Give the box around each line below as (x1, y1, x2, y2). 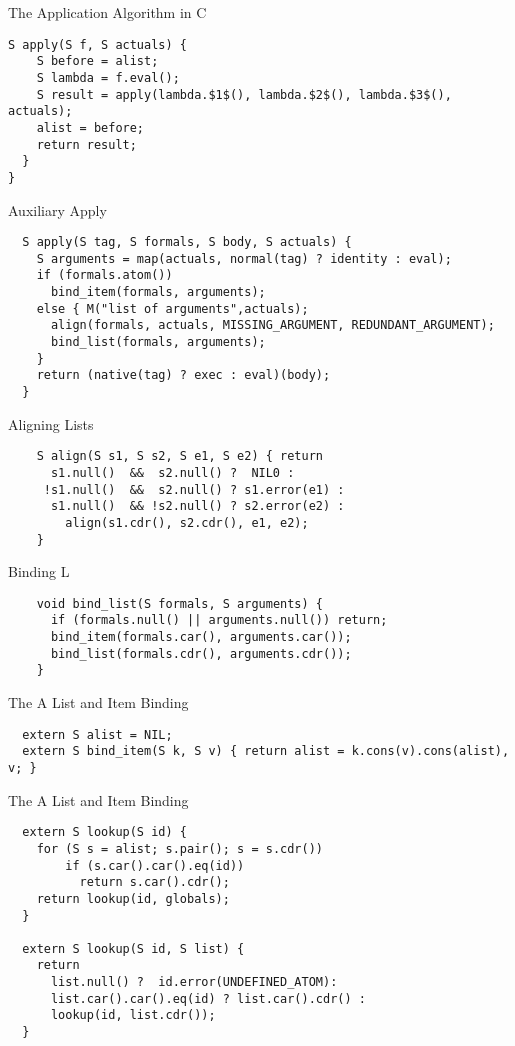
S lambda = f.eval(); (36, 70, 180, 85)
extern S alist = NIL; (22, 727, 173, 742)
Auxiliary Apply (8, 199, 107, 220)
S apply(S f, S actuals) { (8, 37, 187, 52)
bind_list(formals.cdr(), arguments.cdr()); (50, 646, 352, 661)
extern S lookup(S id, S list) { (22, 941, 245, 956)
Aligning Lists (8, 413, 94, 434)
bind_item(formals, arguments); (50, 285, 266, 300)
